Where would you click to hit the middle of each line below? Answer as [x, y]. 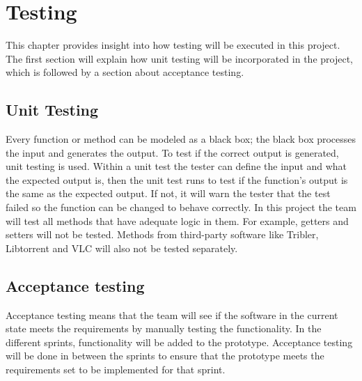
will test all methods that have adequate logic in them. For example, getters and [177, 220]
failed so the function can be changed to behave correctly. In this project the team [181, 207]
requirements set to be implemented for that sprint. [116, 370]
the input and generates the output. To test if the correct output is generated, [172, 152]
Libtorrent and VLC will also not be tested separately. [122, 248]
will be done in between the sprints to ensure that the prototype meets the [165, 356]
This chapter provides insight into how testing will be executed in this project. [173, 45]
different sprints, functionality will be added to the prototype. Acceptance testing [179, 342]
